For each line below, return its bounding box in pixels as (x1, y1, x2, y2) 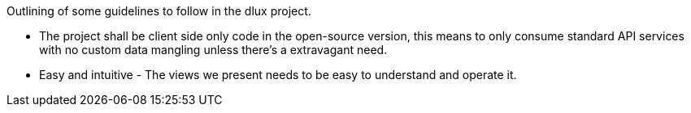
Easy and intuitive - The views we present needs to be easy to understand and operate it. (39, 68, 517, 82)
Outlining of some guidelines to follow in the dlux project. (7, 4, 311, 18)
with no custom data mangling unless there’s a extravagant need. (39, 43, 388, 56)
